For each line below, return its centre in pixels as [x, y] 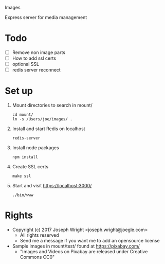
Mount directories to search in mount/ [52, 105]
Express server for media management [46, 17]
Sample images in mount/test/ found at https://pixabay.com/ [76, 246]
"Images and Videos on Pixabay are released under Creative [84, 252]
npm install [25, 157]
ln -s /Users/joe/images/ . [42, 119]
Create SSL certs [30, 167]
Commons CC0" [37, 257]
